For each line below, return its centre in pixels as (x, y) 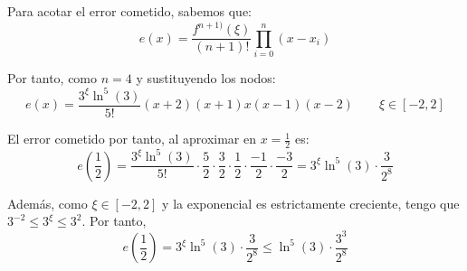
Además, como (48, 203)
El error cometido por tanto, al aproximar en (132, 139)
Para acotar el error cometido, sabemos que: (130, 11)
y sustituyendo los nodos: (206, 77)
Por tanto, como (52, 77)
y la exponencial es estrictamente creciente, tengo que (311, 203)
